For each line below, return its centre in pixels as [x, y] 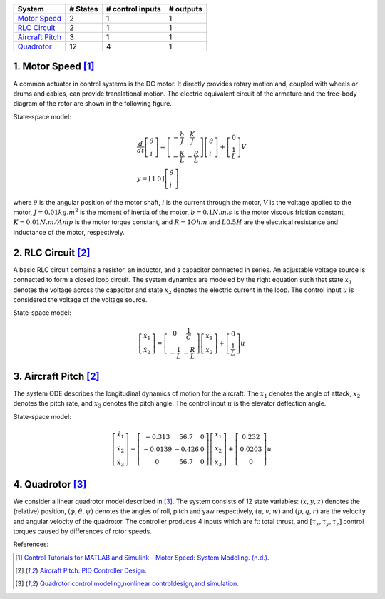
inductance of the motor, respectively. [69, 232]
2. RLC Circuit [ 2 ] [52, 252]
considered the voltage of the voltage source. [80, 299]
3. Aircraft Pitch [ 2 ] [56, 376]
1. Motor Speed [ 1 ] [54, 67]
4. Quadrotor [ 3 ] [50, 484]
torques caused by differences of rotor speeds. [83, 531]
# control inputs [133, 9]
